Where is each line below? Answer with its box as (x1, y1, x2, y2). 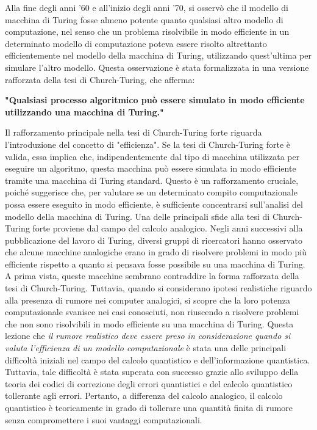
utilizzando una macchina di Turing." (5, 105, 164, 118)
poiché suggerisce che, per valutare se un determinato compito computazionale (5, 186, 297, 199)
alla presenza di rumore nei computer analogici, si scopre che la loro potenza (5, 293, 290, 306)
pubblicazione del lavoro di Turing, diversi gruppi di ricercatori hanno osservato (5, 233, 302, 246)
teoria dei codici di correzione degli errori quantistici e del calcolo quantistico (5, 377, 293, 390)
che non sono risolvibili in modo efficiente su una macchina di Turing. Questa (5, 317, 294, 330)
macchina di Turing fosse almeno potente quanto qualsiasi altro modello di (5, 13, 283, 26)
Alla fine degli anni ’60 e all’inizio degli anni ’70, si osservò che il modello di (5, 1, 288, 13)
